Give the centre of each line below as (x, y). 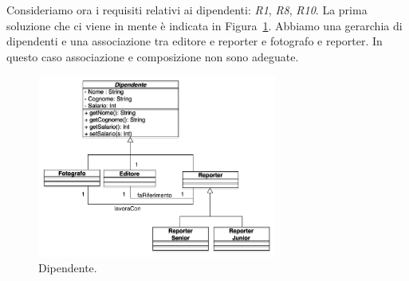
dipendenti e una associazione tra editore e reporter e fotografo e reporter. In (195, 41)
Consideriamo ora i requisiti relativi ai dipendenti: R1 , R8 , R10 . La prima (187, 10)
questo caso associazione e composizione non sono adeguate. (153, 56)
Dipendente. (68, 268)
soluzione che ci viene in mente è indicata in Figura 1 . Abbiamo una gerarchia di (204, 25)
